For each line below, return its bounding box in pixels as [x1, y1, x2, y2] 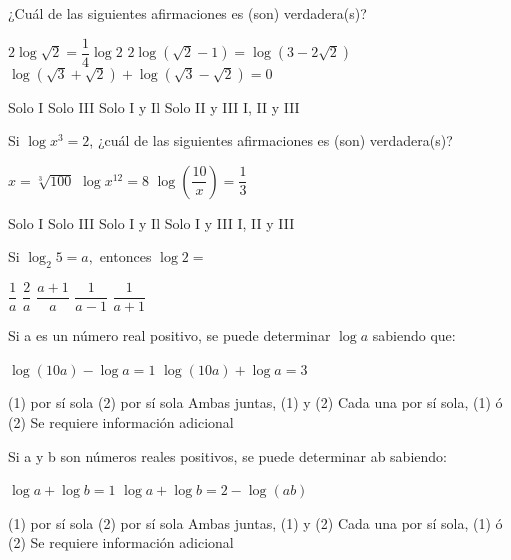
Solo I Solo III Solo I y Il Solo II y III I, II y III [8, 96, 300, 117]
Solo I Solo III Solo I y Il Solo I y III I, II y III [8, 212, 295, 233]
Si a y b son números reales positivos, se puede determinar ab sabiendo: [8, 445, 447, 466]
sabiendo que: [372, 325, 456, 346]
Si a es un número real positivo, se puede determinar [8, 325, 331, 346]
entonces [99, 246, 152, 267]
